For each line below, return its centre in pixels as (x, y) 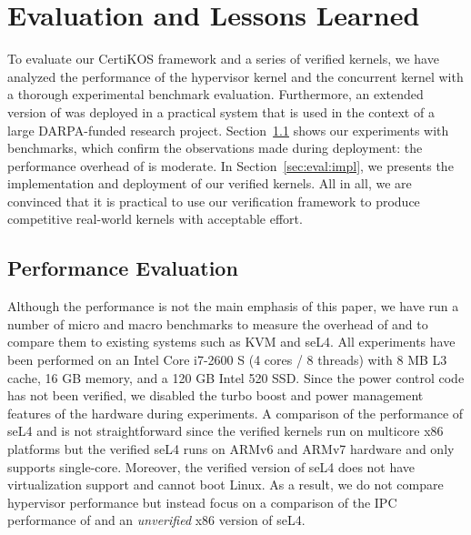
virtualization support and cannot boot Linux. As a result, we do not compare (225, 485)
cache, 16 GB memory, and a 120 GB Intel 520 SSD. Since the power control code (236, 377)
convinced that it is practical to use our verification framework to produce (214, 201)
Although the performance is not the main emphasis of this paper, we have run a (233, 306)
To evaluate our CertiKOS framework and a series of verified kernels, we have (223, 59)
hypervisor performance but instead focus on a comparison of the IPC (202, 502)
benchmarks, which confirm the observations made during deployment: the (215, 148)
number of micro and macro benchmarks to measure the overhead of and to (218, 323)
